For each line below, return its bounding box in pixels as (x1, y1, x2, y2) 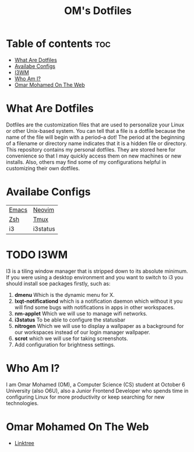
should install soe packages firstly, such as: (6, 280, 111, 287)
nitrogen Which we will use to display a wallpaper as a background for (14, 322, 184, 329)
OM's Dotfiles (64, 4, 132, 18)
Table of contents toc (6, 37, 111, 50)
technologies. (6, 399, 39, 406)
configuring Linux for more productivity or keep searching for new (6, 393, 165, 400)
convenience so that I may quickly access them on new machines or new (6, 152, 182, 159)
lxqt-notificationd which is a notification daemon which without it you (14, 297, 183, 304)
